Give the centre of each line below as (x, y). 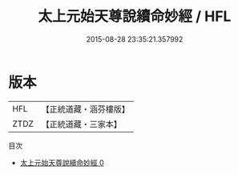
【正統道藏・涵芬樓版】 (86, 109)
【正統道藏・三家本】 (82, 124)
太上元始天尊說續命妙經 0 (62, 162)
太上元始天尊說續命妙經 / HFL (135, 16)
